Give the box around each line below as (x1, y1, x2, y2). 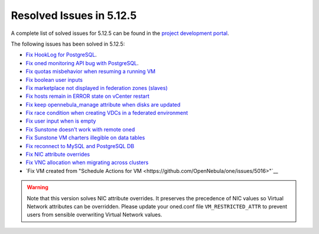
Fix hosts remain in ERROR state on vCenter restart (25, 92, 150, 100)
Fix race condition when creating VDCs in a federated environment (25, 110, 188, 117)
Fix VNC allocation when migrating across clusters (25, 159, 149, 166)
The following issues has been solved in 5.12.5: (11, 40, 125, 47)
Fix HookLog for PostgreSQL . (25, 51, 97, 59)
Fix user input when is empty (25, 117, 96, 124)
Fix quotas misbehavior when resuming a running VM (25, 68, 156, 75)
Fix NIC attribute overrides (25, 151, 90, 158)
